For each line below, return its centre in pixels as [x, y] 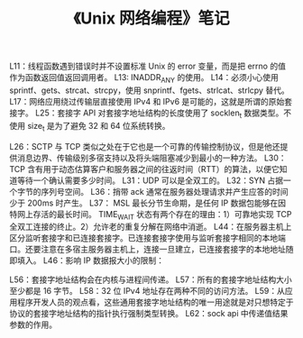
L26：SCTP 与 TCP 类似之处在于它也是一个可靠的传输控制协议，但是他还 [145, 146]
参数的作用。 [33, 324]
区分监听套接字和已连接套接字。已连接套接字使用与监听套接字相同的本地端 [147, 238]
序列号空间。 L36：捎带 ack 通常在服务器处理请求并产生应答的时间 [164, 191]
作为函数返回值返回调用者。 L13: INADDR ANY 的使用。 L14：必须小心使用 [144, 78]
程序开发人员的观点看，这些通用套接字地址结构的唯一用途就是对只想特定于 [155, 302]
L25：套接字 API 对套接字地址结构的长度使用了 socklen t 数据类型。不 [163, 114]
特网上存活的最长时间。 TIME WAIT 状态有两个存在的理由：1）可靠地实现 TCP [151, 215]
